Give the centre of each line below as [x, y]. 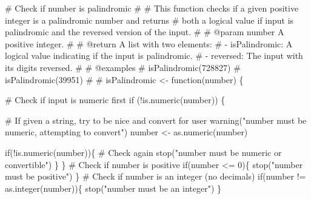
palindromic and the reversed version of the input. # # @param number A [145, 32]
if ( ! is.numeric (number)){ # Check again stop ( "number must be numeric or [143, 152]
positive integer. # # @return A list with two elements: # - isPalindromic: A [149, 43]
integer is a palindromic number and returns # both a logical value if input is [149, 20]
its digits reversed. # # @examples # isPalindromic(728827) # [123, 67]
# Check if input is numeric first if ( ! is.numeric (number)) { [115, 100]
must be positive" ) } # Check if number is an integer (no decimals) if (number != [155, 176]
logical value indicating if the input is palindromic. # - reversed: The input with [154, 56]
